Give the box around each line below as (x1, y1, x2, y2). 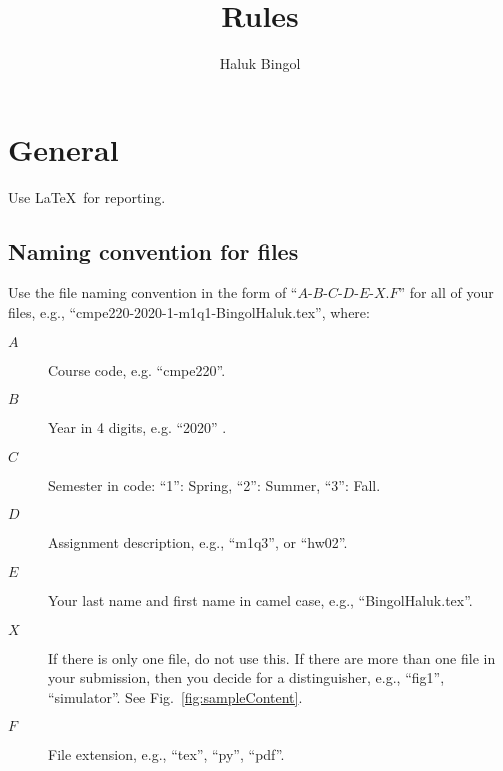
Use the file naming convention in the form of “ (8, 282, 298, 303)
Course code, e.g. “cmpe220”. (48, 359, 226, 380)
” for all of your (398, 282, 494, 303)
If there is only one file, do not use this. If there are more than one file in (48, 647, 496, 668)
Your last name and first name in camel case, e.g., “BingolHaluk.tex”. (48, 590, 473, 611)
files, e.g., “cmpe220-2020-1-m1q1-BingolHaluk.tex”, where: (8, 302, 370, 323)
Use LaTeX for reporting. (8, 186, 166, 207)
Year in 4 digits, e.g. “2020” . (48, 417, 227, 438)
